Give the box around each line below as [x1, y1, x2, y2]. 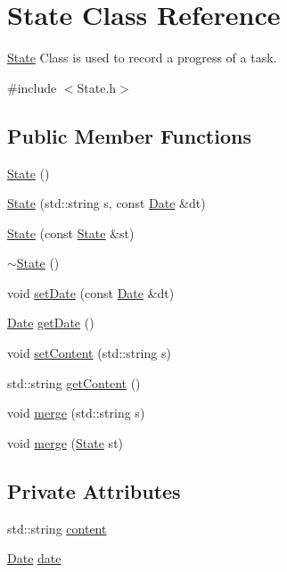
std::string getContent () [7, 373, 141, 392]
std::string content [7, 518, 107, 537]
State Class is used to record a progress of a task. [7, 48, 277, 67]
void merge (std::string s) [7, 403, 145, 422]
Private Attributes [7, 477, 181, 504]
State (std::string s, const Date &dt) [7, 194, 206, 212]
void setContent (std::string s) [7, 344, 171, 362]
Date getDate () [7, 313, 94, 332]
